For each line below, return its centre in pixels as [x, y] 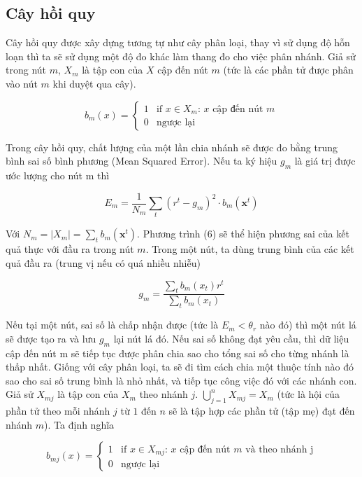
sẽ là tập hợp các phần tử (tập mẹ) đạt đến [262, 411]
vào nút [22, 83]
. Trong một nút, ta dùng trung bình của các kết [250, 249]
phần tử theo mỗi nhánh [58, 411]
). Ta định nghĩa [79, 424]
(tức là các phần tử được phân [288, 70]
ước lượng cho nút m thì [58, 175]
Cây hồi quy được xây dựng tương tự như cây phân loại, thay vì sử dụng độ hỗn [178, 42]
